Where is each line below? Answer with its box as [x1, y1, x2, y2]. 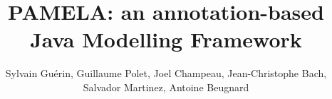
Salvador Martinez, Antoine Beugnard [83, 79, 249, 94]
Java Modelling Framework [30, 25, 302, 54]
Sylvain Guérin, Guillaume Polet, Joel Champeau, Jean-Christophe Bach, [5, 66, 327, 81]
